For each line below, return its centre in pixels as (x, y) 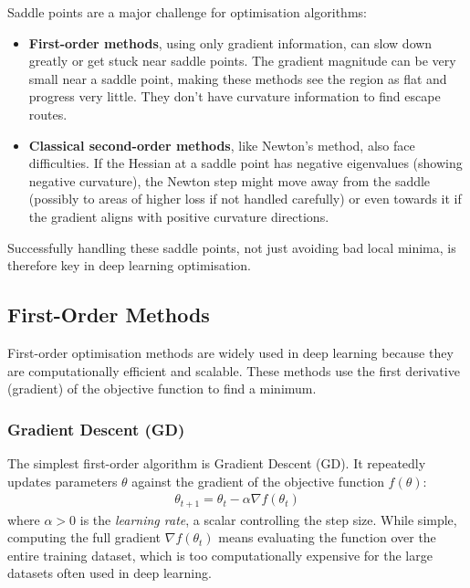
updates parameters (63, 481)
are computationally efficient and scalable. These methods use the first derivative (234, 370)
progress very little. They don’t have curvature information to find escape (235, 96)
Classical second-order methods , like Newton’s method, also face (222, 145)
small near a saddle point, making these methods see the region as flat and (238, 78)
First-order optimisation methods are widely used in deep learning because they (230, 352)
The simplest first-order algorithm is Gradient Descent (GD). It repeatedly (217, 462)
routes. (48, 114)
